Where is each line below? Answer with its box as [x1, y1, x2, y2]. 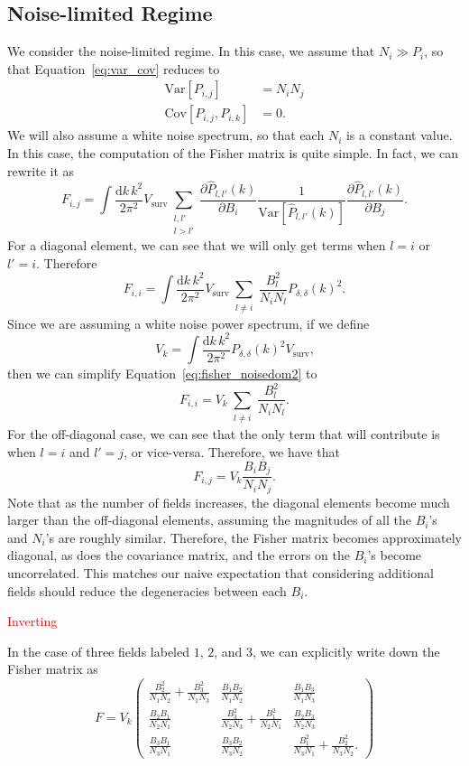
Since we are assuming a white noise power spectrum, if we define [7, 313, 370, 332]
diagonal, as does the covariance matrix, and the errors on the [7, 546, 350, 565]
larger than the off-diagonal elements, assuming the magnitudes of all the [7, 510, 411, 529]
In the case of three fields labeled [7, 641, 190, 660]
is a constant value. [345, 126, 453, 145]
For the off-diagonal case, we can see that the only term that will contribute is [7, 425, 440, 444]
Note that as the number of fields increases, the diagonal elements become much [7, 492, 450, 511]
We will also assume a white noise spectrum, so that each [7, 126, 325, 145]
